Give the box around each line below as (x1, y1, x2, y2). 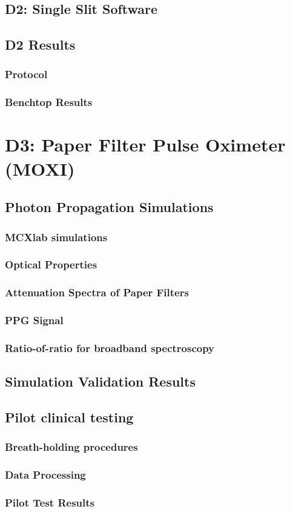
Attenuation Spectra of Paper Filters (5, 285, 189, 300)
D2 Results (5, 35, 76, 54)
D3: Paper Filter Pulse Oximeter (5, 132, 286, 157)
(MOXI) (5, 156, 75, 181)
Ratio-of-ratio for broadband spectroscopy (5, 340, 215, 355)
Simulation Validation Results (5, 372, 196, 391)
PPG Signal (5, 313, 64, 328)
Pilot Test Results (5, 494, 95, 510)
